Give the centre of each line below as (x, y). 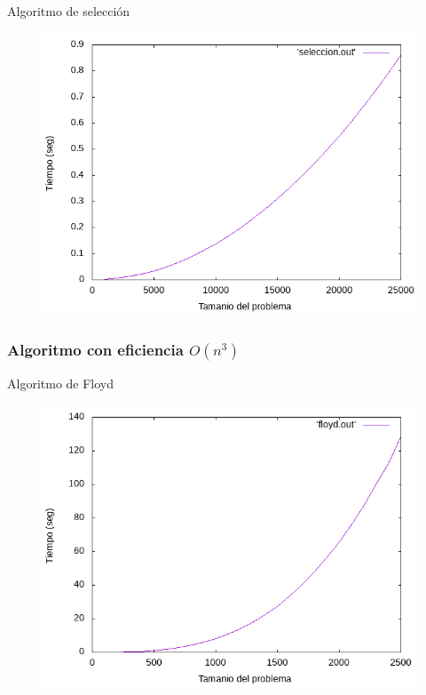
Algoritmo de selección (69, 11)
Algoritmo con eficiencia (95, 350)
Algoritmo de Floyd (61, 383)
